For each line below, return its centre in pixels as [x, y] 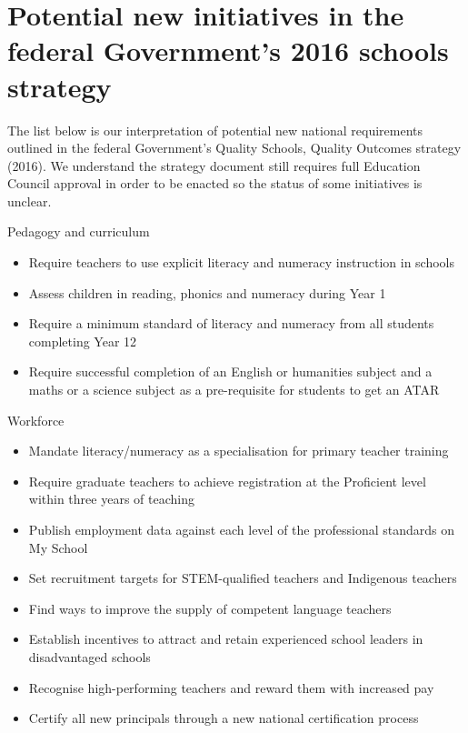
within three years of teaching [111, 499]
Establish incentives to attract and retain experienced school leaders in [226, 639]
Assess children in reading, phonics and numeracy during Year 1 [207, 292]
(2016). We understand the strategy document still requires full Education [214, 165]
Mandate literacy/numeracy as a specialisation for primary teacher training [239, 451]
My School [58, 547]
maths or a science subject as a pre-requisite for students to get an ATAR [234, 390]
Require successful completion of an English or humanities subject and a [230, 372]
